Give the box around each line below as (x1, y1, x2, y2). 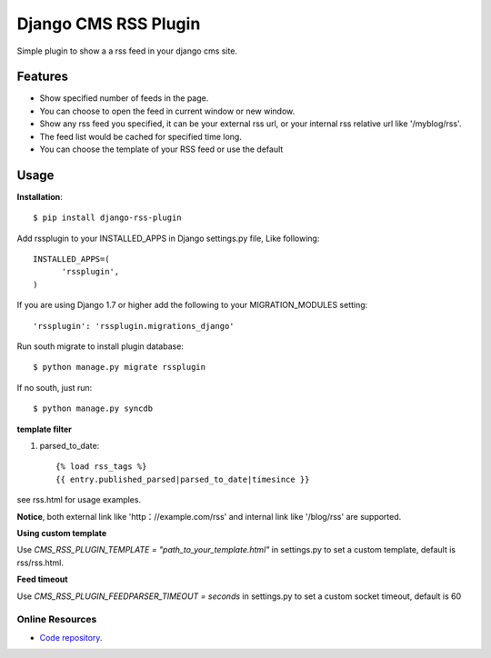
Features (16, 69, 68, 85)
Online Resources (16, 613, 97, 626)
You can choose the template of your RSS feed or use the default (39, 144, 284, 155)
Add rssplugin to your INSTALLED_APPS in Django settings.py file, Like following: (16, 233, 320, 244)
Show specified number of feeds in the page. (39, 93, 209, 104)
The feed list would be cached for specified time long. (39, 131, 243, 142)
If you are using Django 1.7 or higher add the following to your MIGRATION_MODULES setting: (16, 300, 368, 311)
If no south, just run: (16, 382, 93, 393)
